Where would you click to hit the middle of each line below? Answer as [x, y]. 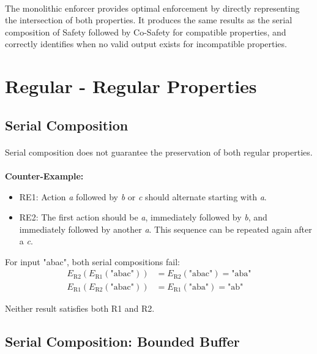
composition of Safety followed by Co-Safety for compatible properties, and [146, 32]
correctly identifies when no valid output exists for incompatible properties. [146, 44]
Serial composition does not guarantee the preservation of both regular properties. [159, 152]
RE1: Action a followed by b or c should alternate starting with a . [143, 196]
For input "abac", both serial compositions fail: [92, 261]
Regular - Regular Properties [131, 86]
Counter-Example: [44, 175]
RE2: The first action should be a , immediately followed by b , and [143, 217]
